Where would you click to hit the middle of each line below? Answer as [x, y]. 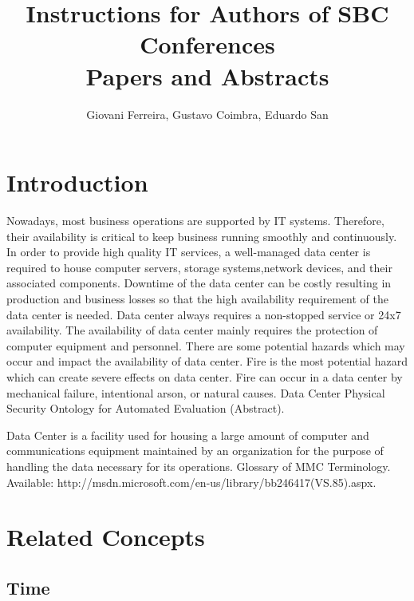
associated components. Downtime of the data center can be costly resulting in [199, 283]
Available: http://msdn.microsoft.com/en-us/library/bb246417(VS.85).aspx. [191, 482]
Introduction [77, 182]
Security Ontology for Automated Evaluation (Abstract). [146, 408]
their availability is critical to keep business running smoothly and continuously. [202, 236]
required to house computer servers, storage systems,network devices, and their [199, 267]
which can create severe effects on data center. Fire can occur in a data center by [205, 376]
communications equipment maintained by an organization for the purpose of [195, 451]
